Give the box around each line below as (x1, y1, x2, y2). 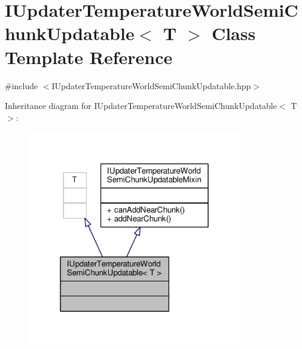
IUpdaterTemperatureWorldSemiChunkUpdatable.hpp (51, 79, 251, 92)
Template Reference (5, 44, 173, 69)
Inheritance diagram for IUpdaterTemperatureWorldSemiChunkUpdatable (5, 99, 277, 112)
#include (5, 79, 38, 92)
